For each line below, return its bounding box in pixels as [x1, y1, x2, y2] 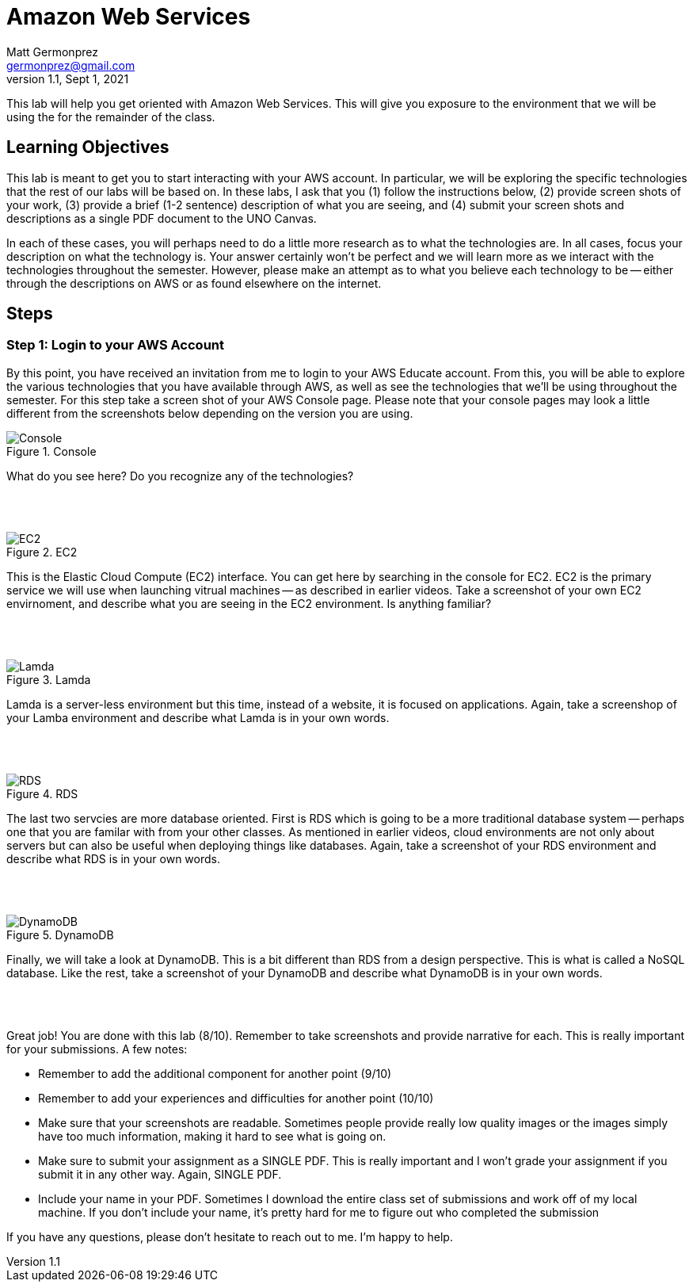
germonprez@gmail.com [6, 58, 135, 72]
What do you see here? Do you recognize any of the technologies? [6, 468, 354, 483]
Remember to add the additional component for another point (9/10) [38, 1066, 392, 1080]
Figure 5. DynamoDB [6, 927, 114, 942]
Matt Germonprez [6, 44, 98, 59]
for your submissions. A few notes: [6, 1041, 188, 1056]
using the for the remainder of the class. [6, 109, 215, 124]
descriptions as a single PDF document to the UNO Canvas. [6, 211, 317, 225]
